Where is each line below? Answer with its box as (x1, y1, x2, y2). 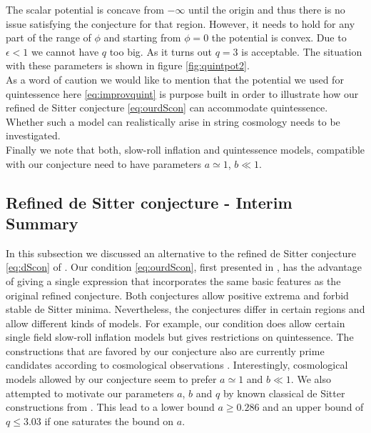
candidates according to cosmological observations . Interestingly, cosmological (6, 357, 348, 372)
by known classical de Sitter (223, 385, 345, 400)
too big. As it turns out (109, 44, 212, 59)
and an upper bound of (263, 399, 364, 414)
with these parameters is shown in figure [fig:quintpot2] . (6, 58, 250, 73)
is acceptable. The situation (241, 44, 362, 59)
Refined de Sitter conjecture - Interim (6, 191, 293, 213)
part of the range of (6, 30, 91, 45)
